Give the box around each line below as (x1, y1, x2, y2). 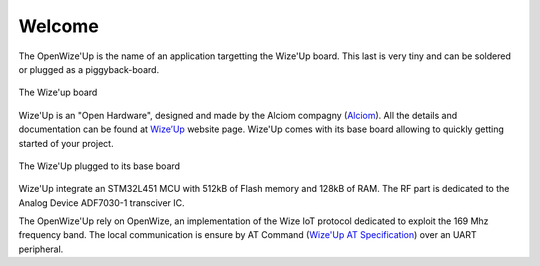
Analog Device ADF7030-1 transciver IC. (18, 196, 185, 209)
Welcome (18, 15, 99, 37)
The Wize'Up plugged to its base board (18, 160, 180, 172)
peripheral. (18, 243, 64, 255)
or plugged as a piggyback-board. (18, 63, 160, 75)
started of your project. (18, 137, 114, 149)
